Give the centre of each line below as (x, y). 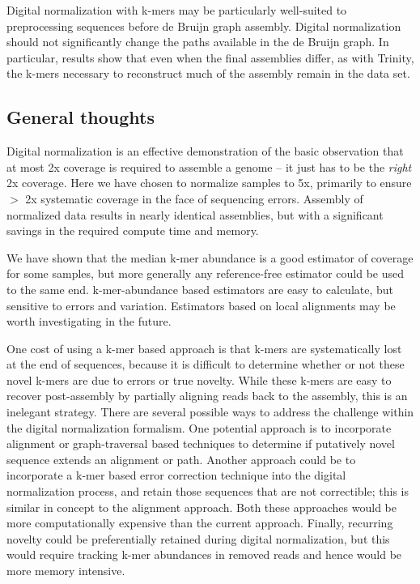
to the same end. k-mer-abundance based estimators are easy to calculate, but (200, 289)
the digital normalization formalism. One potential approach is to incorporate (199, 427)
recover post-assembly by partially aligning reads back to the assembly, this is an (207, 396)
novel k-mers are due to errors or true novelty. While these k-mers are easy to (199, 379)
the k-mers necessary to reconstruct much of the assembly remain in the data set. (208, 73)
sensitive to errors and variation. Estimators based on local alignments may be (201, 305)
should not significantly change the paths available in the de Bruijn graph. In (198, 42)
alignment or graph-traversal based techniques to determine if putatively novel (201, 443)
